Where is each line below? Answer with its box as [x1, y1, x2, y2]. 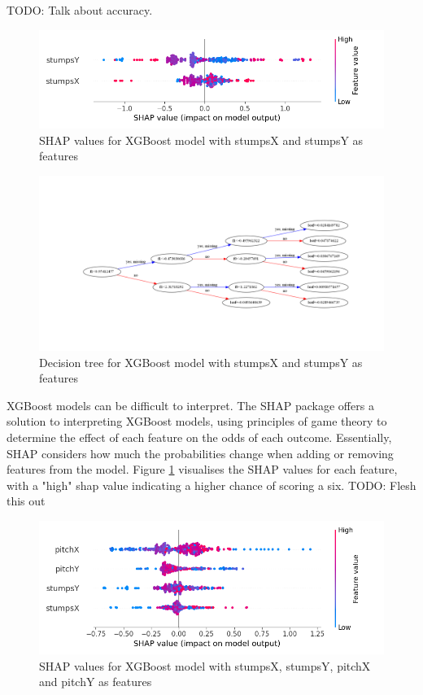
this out [7, 492, 46, 509]
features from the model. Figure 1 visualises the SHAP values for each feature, [7, 461, 398, 478]
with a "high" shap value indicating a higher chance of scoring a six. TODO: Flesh [7, 476, 416, 493]
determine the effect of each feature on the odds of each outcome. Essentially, [7, 429, 392, 446]
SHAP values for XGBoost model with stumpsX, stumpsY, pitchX [39, 657, 371, 674]
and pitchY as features [39, 673, 152, 690]
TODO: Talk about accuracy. [7, 2, 153, 18]
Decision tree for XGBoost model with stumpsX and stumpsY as [39, 353, 363, 370]
